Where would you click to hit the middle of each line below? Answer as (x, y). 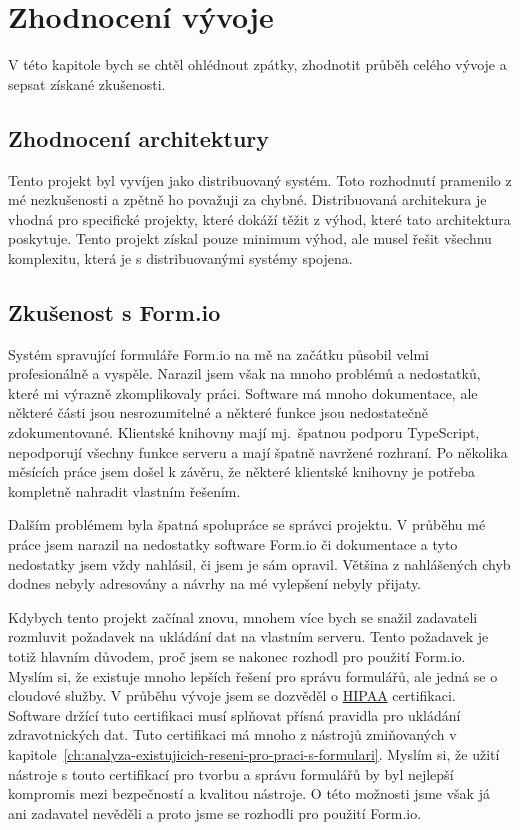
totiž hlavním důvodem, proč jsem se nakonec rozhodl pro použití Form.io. (237, 656)
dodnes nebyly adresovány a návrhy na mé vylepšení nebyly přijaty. (214, 583)
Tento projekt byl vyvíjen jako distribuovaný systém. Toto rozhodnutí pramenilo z (260, 179)
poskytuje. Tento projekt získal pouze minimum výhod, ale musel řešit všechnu (250, 238)
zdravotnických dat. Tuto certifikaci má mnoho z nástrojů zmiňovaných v (232, 734)
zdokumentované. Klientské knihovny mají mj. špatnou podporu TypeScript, (244, 432)
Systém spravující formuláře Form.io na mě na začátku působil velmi (218, 353)
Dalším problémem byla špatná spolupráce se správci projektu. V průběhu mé (247, 524)
